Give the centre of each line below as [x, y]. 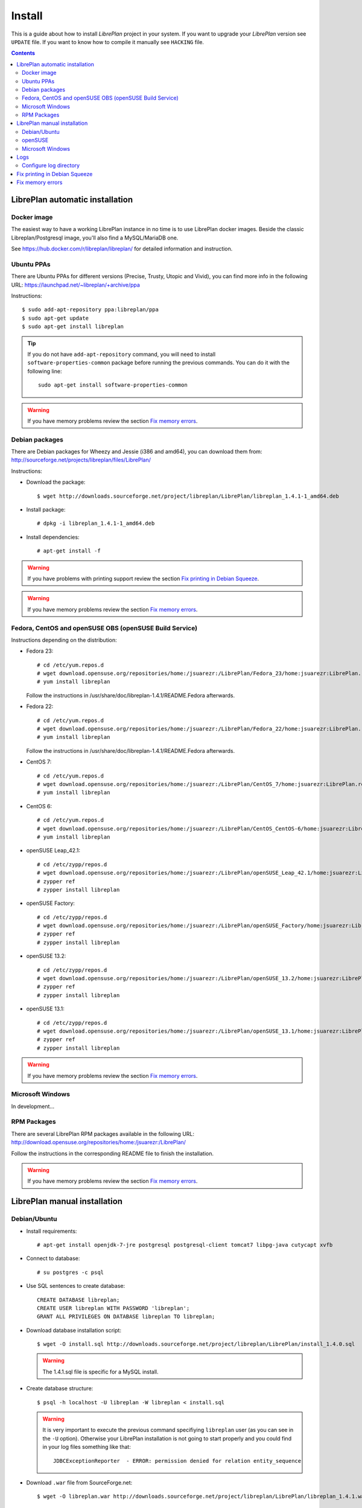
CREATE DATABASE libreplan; [78, 1300]
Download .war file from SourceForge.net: [79, 1482]
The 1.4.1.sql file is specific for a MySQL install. [101, 1372]
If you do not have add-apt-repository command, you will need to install [122, 354]
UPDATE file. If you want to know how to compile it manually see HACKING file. [108, 42]
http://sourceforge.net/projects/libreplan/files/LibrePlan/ [81, 460]
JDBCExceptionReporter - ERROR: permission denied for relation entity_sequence [177, 1461]
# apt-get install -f [69, 551]
